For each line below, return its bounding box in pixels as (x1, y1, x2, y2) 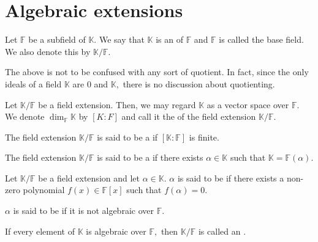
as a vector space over (206, 98, 289, 111)
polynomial (23, 183, 65, 196)
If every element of (5, 224, 75, 237)
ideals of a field (5, 77, 62, 90)
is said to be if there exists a (177, 171, 284, 184)
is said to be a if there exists (97, 151, 203, 164)
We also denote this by (5, 45, 91, 57)
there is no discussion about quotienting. (123, 77, 275, 90)
